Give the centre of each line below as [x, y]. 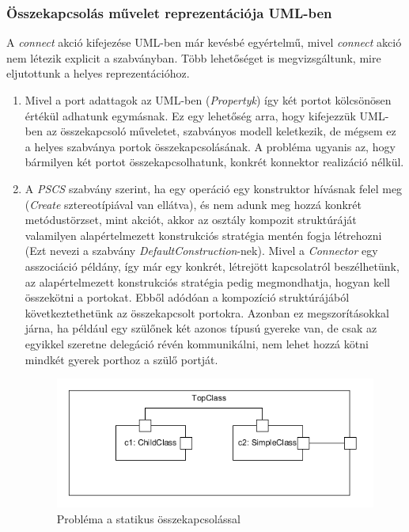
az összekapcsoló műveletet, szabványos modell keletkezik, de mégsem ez [221, 131]
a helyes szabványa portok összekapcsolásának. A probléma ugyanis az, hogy [210, 146]
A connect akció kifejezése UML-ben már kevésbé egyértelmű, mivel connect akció [204, 42]
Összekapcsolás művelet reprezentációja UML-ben [169, 12]
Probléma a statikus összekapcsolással [148, 518]
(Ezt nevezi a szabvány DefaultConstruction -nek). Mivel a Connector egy [201, 251]
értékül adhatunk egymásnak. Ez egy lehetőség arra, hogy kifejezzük [190, 115]
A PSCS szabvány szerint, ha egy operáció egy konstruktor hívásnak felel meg [214, 188]
